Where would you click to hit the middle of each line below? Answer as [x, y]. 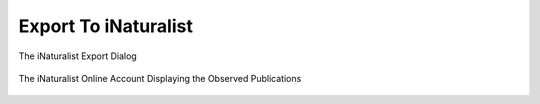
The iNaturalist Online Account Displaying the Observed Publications [160, 78]
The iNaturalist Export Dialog [77, 56]
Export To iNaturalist [106, 26]
